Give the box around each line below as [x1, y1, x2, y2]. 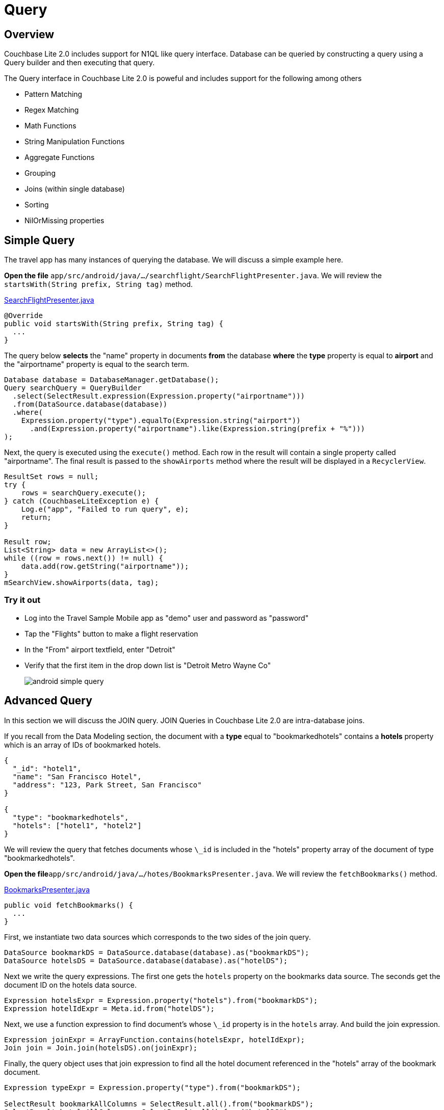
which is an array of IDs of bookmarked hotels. [4, 740, 161, 749]
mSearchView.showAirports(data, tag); [4, 578, 159, 587]
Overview [4, 28, 55, 41]
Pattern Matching [24, 90, 83, 99]
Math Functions [24, 121, 76, 130]
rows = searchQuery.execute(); [21, 489, 146, 497]
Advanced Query [4, 694, 92, 707]
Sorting [24, 200, 49, 209]
